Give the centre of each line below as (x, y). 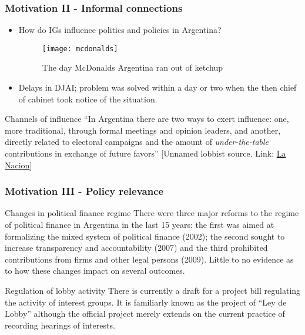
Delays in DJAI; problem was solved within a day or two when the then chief (157, 87)
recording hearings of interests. (60, 325)
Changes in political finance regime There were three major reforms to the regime (152, 213)
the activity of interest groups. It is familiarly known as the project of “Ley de (146, 302)
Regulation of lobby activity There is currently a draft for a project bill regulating (153, 290)
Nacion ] (19, 165)
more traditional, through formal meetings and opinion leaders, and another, (143, 130)
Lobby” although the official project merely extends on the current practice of (145, 314)
